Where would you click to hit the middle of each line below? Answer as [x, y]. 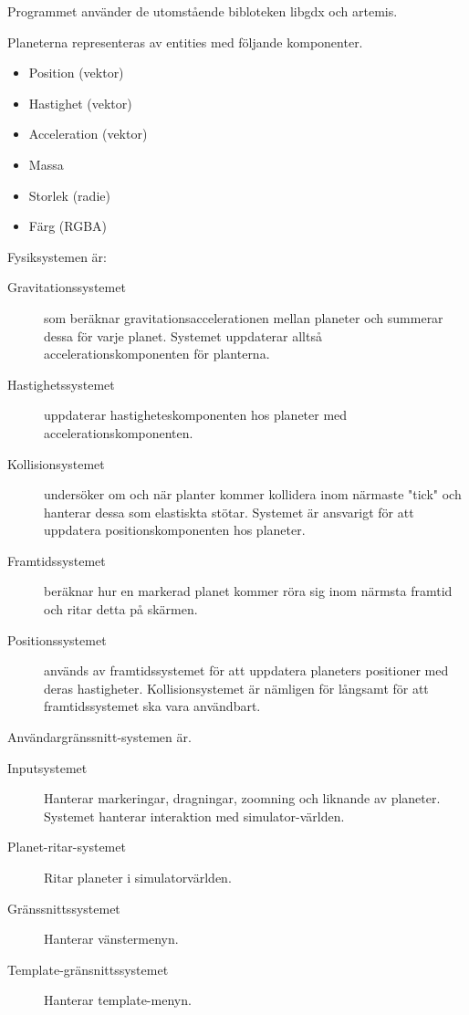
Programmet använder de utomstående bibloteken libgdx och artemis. [203, 11]
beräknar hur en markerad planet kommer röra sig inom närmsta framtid [248, 591]
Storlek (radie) [69, 195]
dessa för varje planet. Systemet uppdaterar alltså [183, 335]
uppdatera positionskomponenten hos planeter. [175, 530]
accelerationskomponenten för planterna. [157, 354]
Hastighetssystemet [61, 384]
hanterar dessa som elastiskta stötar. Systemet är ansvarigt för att [229, 512]
